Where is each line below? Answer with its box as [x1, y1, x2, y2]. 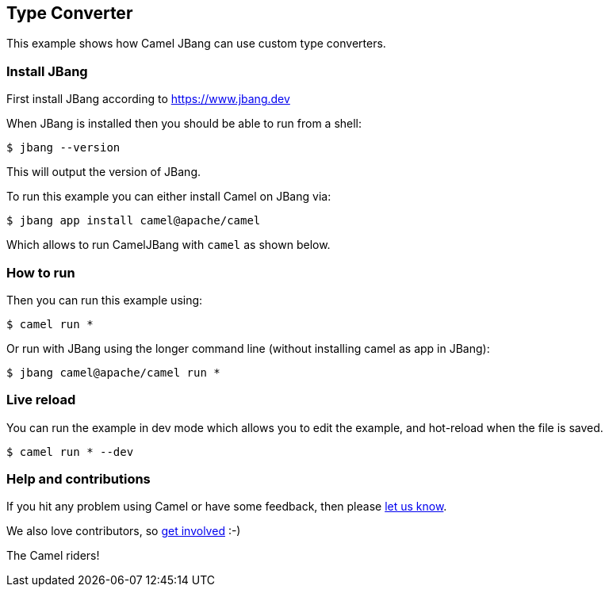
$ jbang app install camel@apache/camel [6, 214, 261, 228]
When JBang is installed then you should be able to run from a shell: [6, 117, 362, 131]
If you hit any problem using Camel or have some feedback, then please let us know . [6, 499, 447, 514]
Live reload [6, 392, 76, 408]
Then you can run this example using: [6, 293, 203, 307]
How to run [6, 264, 75, 281]
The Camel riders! [6, 549, 100, 563]
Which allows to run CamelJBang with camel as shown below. [6, 238, 331, 252]
